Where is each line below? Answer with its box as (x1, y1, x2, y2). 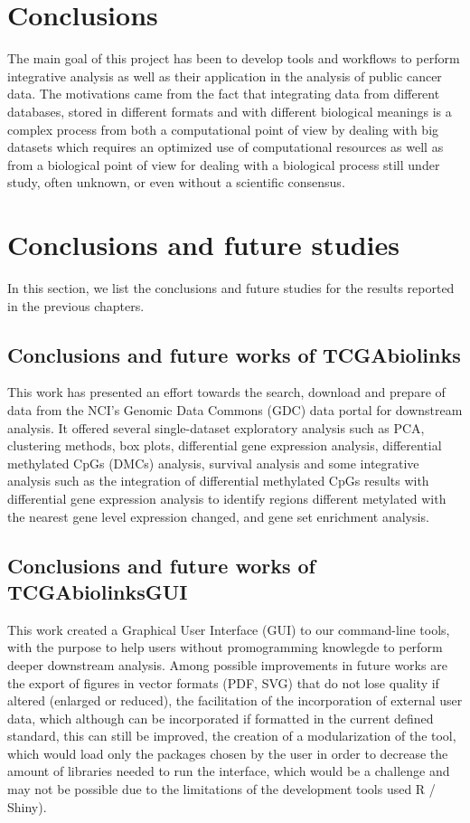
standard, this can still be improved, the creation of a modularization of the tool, (7, 726, 456, 745)
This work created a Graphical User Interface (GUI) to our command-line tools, (7, 620, 450, 639)
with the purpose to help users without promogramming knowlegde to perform (7, 638, 443, 657)
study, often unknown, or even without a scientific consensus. (7, 173, 345, 192)
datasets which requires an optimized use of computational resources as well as (7, 137, 444, 156)
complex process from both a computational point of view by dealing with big (7, 119, 439, 138)
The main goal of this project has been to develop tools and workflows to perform (7, 49, 460, 68)
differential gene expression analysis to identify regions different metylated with (7, 488, 446, 507)
